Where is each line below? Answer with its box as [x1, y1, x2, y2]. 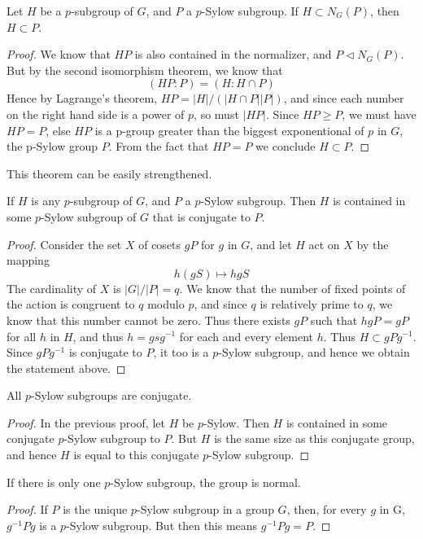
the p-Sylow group [7, 138, 98, 155]
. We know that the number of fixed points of [179, 279, 406, 296]
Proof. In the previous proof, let [7, 414, 165, 431]
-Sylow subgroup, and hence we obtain [218, 344, 410, 361]
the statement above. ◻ [7, 359, 126, 376]
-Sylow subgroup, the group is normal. [110, 473, 301, 490]
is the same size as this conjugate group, [214, 430, 415, 447]
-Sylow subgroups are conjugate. [31, 387, 192, 404]
